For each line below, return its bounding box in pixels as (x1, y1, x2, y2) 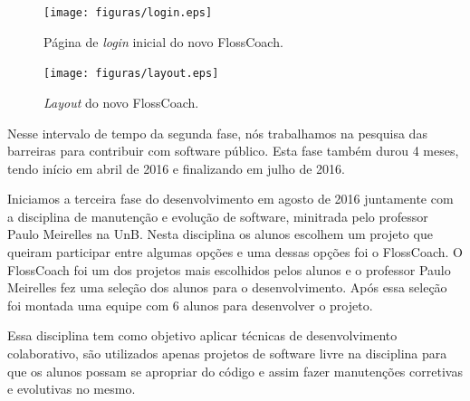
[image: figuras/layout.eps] (43, 67, 219, 81)
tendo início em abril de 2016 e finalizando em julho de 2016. (7, 158, 345, 177)
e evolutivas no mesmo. (7, 379, 136, 398)
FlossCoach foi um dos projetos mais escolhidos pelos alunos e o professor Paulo (7, 260, 451, 279)
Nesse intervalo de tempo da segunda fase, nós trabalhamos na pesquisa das (7, 123, 427, 142)
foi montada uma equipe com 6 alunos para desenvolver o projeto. (7, 295, 373, 314)
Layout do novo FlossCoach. (43, 92, 199, 111)
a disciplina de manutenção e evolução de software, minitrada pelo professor (7, 206, 428, 225)
